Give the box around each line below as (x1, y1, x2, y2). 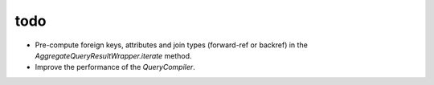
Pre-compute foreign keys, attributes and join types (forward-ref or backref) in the (35, 40, 309, 50)
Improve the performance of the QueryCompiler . (35, 63, 196, 72)
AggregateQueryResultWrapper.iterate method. (35, 51, 192, 60)
